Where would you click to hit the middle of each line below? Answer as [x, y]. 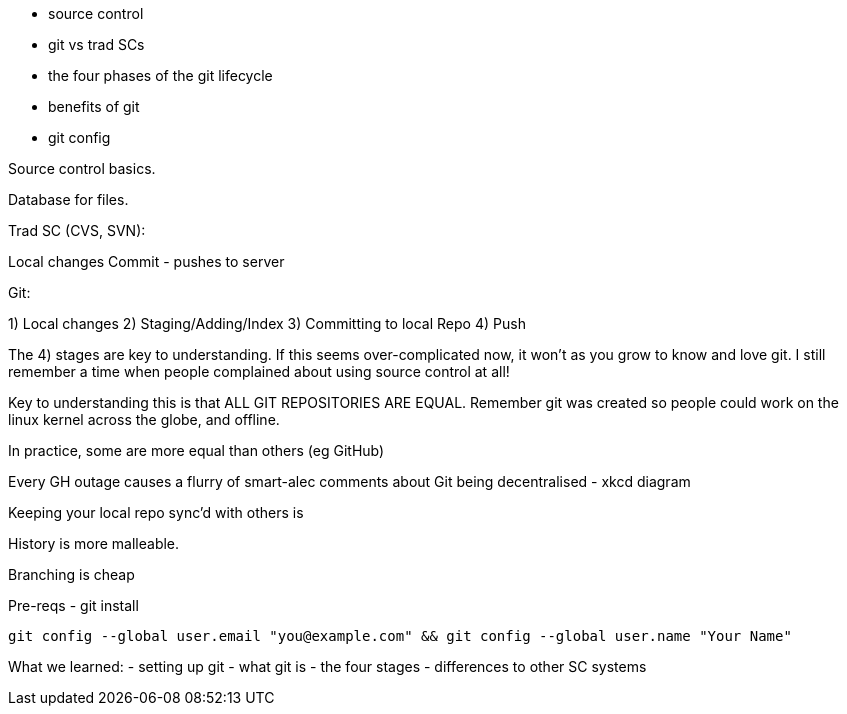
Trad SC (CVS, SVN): [77, 230]
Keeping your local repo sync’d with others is [156, 512]
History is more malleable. [94, 543]
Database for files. [68, 199]
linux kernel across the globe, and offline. [144, 419]
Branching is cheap [71, 574]
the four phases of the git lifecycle [160, 75]
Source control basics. [82, 168]
